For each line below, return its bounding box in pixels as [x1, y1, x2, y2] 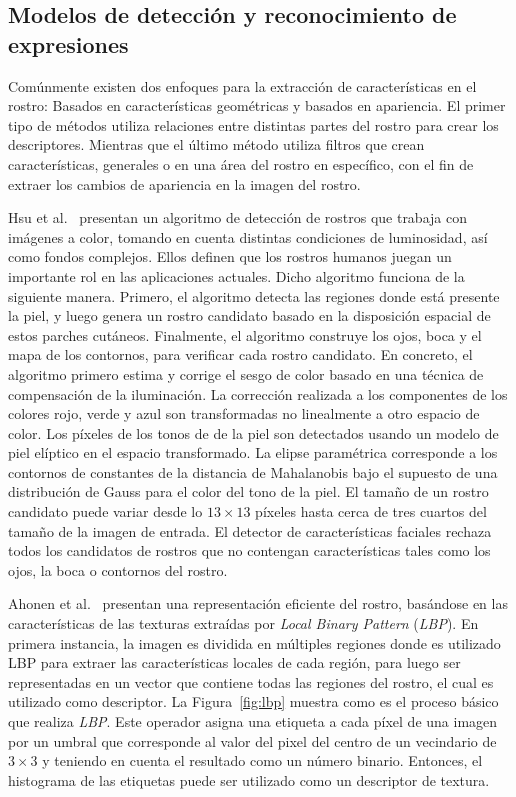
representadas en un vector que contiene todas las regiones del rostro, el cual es [8, 671, 494, 692]
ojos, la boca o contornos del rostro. [8, 559, 228, 580]
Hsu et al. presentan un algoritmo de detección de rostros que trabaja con [8, 207, 467, 228]
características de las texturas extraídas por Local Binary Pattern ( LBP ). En [8, 613, 479, 634]
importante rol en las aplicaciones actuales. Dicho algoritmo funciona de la [8, 265, 465, 286]
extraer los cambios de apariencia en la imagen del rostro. [8, 173, 361, 194]
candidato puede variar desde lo [8, 501, 203, 522]
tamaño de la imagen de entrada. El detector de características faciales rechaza [8, 520, 492, 541]
